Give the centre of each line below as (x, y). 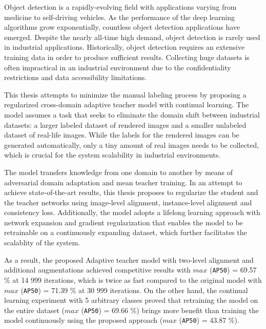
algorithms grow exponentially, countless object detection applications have (122, 27)
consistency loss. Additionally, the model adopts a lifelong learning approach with (132, 212)
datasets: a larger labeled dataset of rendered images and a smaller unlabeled (125, 124)
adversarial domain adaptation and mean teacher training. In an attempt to (123, 182)
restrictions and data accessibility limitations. (76, 77)
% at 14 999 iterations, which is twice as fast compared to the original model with (133, 279)
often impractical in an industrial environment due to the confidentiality (118, 67)
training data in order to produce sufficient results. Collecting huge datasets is (127, 57)
